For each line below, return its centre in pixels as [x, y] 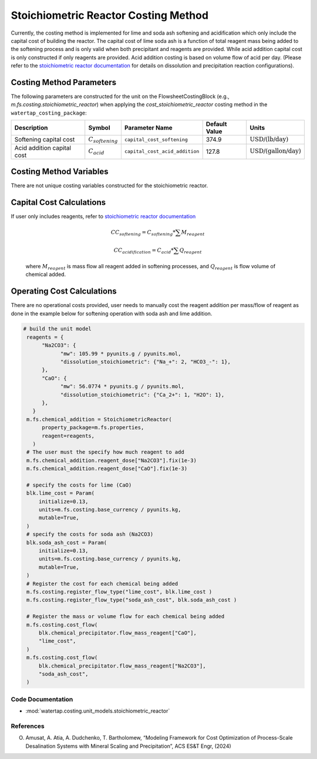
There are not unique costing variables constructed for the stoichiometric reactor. [109, 185]
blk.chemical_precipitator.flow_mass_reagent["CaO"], [117, 633]
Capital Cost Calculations [58, 202]
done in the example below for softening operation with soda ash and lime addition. [112, 313]
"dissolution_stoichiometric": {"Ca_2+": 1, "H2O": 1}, [142, 394]
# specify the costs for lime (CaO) [79, 485]
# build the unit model [58, 329]
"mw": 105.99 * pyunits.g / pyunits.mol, [121, 353]
